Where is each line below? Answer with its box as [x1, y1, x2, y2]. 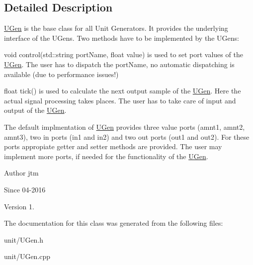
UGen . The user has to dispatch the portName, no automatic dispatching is [4, 59, 235, 69]
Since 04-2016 [4, 184, 46, 194]
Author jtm [4, 168, 39, 178]
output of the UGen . [4, 105, 67, 115]
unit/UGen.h [4, 234, 44, 245]
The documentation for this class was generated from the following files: [4, 218, 223, 228]
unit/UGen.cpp [4, 251, 51, 262]
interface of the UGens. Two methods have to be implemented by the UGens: [4, 32, 239, 43]
